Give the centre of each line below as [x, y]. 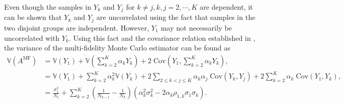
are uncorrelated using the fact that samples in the [176, 17]
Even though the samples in [48, 7]
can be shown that [33, 17]
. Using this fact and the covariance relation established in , [162, 37]
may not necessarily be [196, 27]
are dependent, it [226, 7]
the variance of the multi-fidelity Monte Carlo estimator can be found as [117, 48]
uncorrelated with [32, 37]
